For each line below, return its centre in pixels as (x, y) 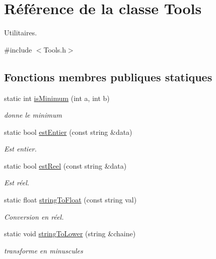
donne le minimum (33, 115)
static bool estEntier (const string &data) (68, 132)
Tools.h (55, 49)
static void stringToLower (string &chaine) (70, 234)
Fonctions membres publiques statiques (108, 76)
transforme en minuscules (44, 250)
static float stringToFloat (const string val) (70, 200)
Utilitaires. (21, 33)
